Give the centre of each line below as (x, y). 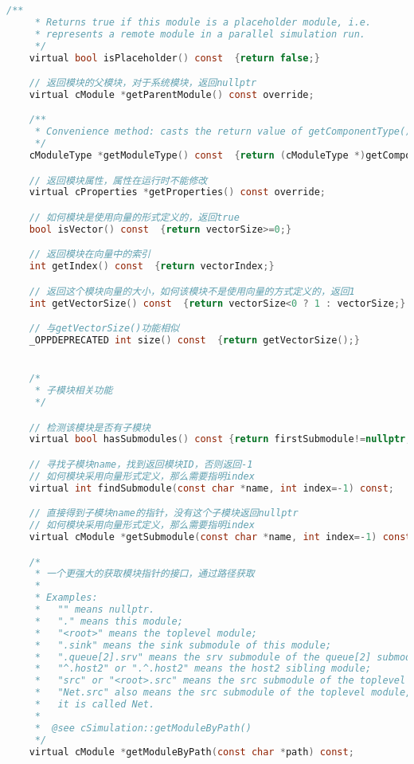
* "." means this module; (109, 621)
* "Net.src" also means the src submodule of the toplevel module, (223, 693)
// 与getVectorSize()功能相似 (104, 329)
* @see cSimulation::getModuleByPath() (143, 728)
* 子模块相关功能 (74, 391)
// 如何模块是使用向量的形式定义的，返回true (134, 217)
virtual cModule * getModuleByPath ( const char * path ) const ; (191, 752)
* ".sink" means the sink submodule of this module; (183, 645)
